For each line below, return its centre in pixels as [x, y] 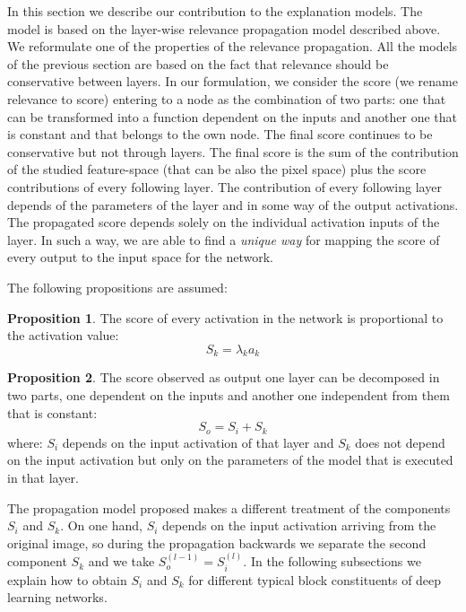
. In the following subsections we [332, 561]
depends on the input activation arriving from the [299, 525]
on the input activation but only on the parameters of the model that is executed [230, 460]
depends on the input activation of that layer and [198, 442]
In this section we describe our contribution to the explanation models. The [215, 11]
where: [25, 442]
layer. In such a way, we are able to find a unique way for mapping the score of [224, 239]
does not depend [400, 442]
